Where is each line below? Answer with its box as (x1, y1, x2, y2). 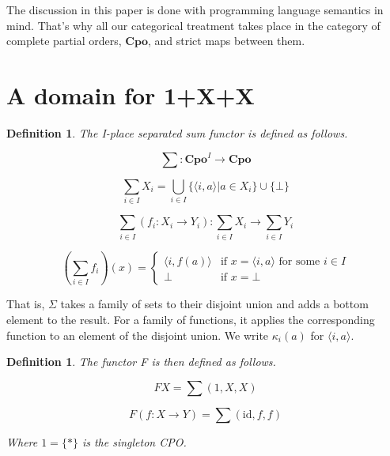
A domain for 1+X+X (6, 78, 255, 111)
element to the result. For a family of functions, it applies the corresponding (6, 311, 375, 327)
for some (278, 256, 320, 267)
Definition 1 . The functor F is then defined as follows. (6, 353, 276, 370)
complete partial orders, (6, 32, 122, 49)
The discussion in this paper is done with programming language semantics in (6, 2, 384, 17)
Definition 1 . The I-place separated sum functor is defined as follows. (6, 124, 348, 141)
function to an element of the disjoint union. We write (6, 326, 269, 343)
